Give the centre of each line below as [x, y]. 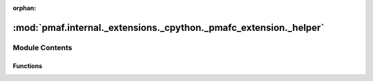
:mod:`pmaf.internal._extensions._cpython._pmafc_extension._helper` [169, 27]
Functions [28, 66]
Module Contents [42, 47]
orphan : [25, 8]
